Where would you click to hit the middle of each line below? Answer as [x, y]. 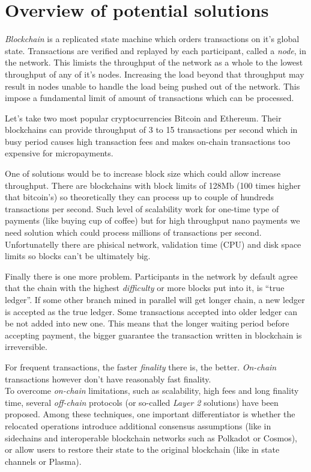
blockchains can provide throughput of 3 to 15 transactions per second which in [151, 130]
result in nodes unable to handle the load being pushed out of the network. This [152, 86]
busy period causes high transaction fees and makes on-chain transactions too [148, 141]
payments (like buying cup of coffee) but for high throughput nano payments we [152, 220]
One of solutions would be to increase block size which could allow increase [143, 173]
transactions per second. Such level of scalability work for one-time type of [142, 208]
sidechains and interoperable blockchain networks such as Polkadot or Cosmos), [151, 437]
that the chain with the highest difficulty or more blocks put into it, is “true [145, 288]
